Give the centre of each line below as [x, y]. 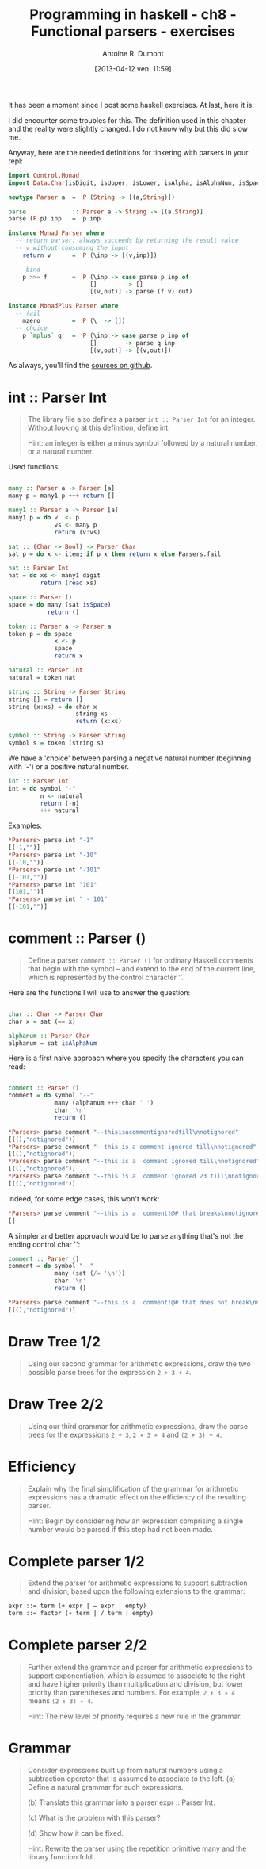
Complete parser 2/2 [78, 1645]
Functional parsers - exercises [133, 31]
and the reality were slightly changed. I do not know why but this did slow [128, 128]
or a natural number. [61, 452]
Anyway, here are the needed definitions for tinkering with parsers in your [128, 152]
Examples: [25, 825]
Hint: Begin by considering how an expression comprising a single [135, 1521]
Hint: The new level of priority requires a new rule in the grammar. [135, 1716]
